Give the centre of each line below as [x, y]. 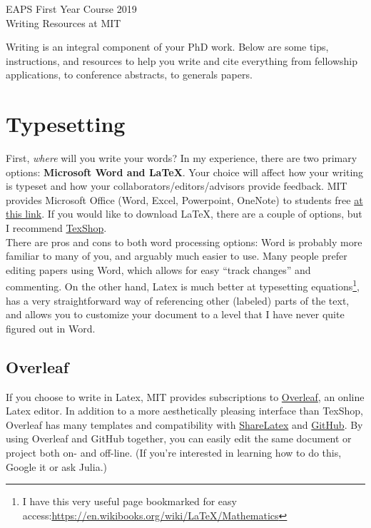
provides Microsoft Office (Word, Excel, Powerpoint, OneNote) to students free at [184, 199]
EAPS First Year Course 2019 [71, 9]
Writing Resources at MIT [63, 22]
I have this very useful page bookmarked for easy [129, 501]
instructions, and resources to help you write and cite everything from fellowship [182, 60]
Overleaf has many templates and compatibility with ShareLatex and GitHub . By [184, 424]
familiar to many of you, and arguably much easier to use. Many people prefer [177, 256]
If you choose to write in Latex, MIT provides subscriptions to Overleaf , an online [185, 396]
